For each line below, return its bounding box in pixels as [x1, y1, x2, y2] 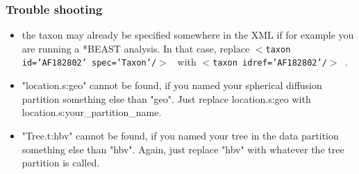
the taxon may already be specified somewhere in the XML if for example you [22, 28, 354, 42]
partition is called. [22, 155, 100, 170]
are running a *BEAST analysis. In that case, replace [22, 41, 250, 55]
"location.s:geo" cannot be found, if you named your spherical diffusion [22, 78, 322, 93]
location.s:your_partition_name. [22, 105, 162, 119]
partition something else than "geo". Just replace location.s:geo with [22, 91, 311, 106]
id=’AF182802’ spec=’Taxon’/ [22, 58, 157, 68]
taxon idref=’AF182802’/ [212, 58, 327, 68]
